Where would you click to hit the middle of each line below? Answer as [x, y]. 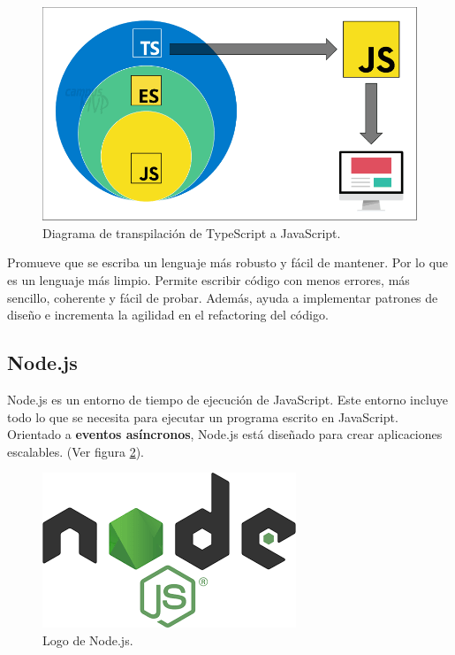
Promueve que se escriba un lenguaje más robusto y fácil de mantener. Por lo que [228, 262]
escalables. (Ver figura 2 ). [76, 451]
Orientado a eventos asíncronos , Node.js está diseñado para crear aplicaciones [225, 434]
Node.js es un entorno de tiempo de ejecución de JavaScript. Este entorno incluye [227, 400]
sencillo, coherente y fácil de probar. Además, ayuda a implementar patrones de [223, 297]
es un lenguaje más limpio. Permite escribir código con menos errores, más [209, 280]
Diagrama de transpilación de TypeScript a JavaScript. [192, 232]
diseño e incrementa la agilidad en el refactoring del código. [168, 315]
